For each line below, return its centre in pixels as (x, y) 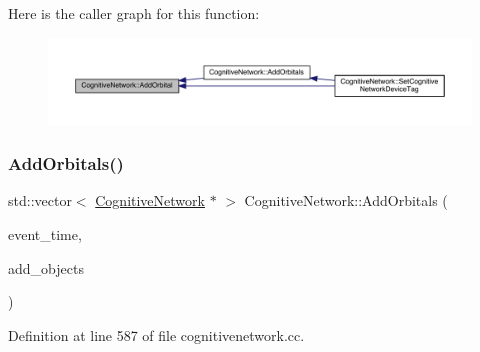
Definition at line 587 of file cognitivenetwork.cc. (156, 334)
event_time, (45, 233)
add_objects (46, 267)
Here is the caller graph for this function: (134, 13)
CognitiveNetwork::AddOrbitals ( (346, 200)
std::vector (40, 200)
